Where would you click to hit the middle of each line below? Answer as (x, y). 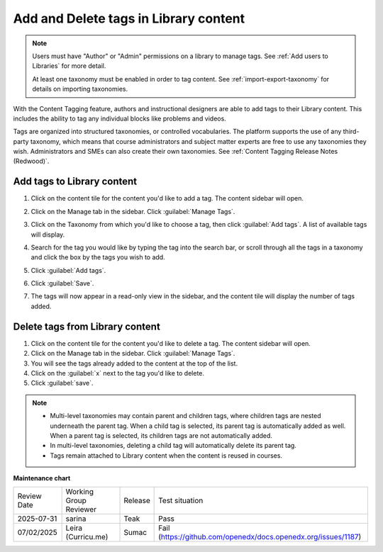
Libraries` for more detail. (69, 66)
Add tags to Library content (75, 182)
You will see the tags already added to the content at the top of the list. (134, 363)
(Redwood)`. (31, 161)
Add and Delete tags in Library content (129, 18)
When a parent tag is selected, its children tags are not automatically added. (161, 435)
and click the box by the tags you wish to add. (98, 257)
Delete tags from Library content (87, 326)
